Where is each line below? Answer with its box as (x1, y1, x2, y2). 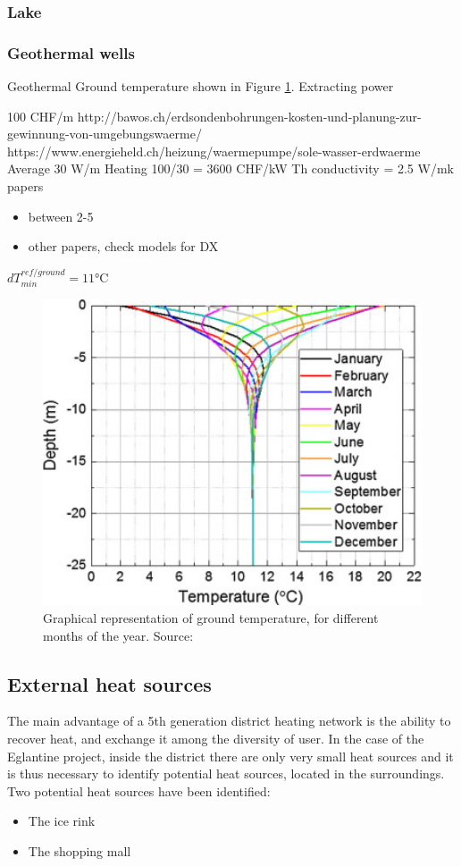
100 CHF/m (7, 106, 74, 125)
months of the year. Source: (43, 626, 194, 644)
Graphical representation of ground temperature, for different (43, 609, 379, 627)
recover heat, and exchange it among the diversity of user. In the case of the (7, 729, 424, 748)
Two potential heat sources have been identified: (7, 781, 271, 800)
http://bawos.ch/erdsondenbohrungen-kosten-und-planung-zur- (77, 106, 422, 125)
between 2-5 (28, 206, 94, 225)
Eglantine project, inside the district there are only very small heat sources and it (7, 746, 454, 765)
